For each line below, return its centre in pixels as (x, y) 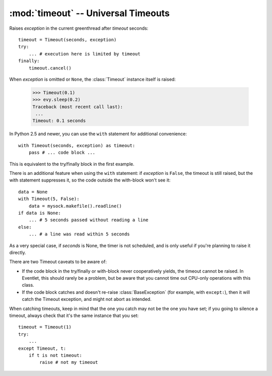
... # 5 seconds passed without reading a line (88, 220)
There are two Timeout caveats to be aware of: (58, 262)
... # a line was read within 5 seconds (79, 234)
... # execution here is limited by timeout (84, 54)
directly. (18, 253)
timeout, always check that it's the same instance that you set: (74, 316)
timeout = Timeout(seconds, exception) (67, 40)
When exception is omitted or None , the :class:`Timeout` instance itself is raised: (92, 79)
